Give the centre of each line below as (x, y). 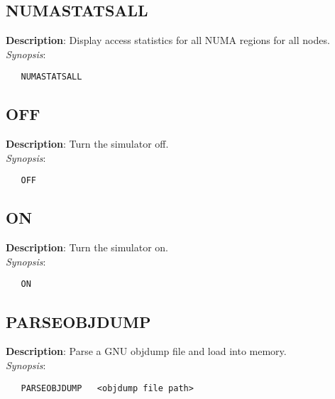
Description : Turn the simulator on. (87, 247)
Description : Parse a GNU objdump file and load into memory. (146, 351)
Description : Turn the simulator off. (87, 144)
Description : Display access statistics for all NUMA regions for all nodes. (168, 40)
